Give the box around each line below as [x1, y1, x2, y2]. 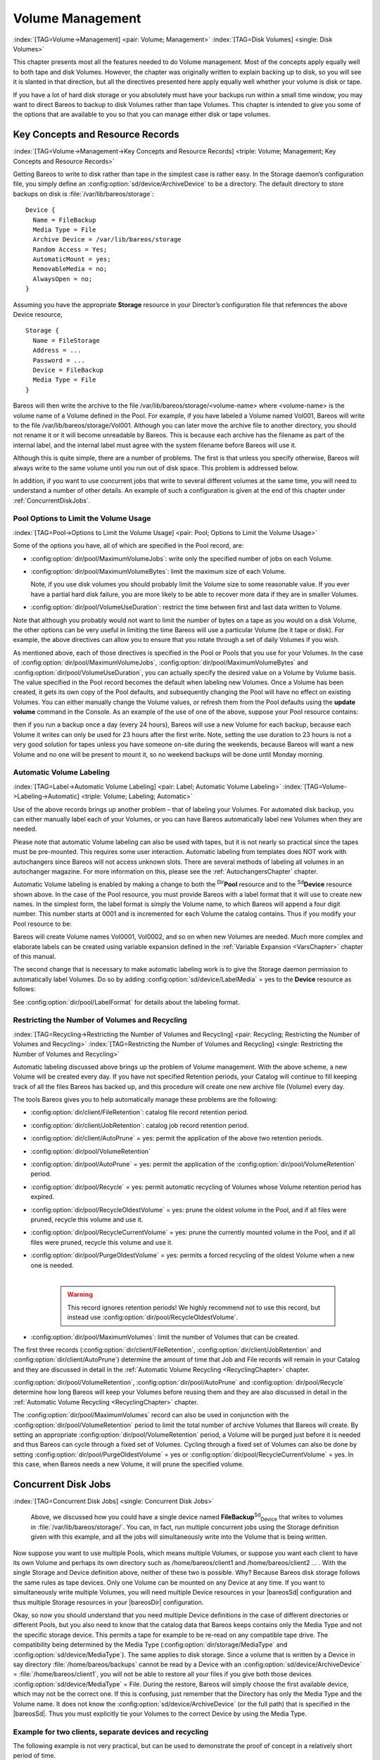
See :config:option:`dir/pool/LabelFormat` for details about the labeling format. [13, 998, 240, 1006]
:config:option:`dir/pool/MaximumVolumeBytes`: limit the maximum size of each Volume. [30, 567, 286, 575]
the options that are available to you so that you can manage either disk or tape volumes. [13, 110, 271, 119]
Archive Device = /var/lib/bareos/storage [32, 236, 182, 244]
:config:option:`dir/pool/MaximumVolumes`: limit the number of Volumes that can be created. [30, 1333, 300, 1341]
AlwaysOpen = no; [32, 275, 93, 283]
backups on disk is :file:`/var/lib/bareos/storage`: [13, 189, 154, 198]
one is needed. [30, 1261, 74, 1269]
